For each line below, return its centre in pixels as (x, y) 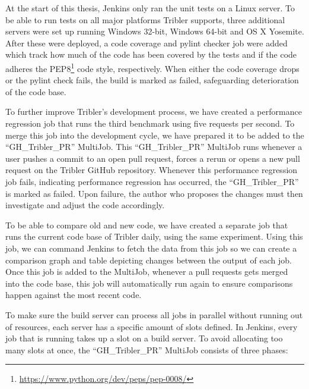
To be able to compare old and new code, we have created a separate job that (147, 225)
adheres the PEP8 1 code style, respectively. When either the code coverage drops (152, 67)
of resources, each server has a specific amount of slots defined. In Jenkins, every (152, 326)
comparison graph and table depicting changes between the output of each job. (149, 260)
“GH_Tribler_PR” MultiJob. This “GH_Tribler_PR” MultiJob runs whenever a (154, 147)
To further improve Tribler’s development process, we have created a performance (154, 112)
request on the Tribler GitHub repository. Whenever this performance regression (152, 170)
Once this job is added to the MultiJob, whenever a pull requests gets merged (147, 272)
